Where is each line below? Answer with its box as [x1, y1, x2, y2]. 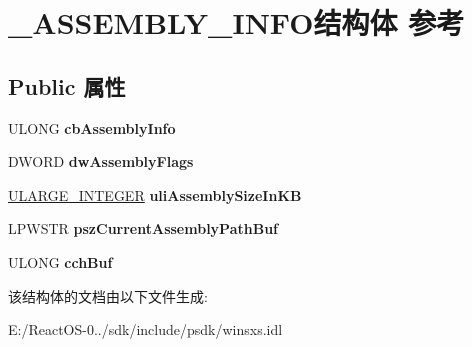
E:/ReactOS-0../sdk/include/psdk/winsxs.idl [8, 319, 283, 340]
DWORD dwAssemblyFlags [8, 151, 194, 172]
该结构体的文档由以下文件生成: [8, 285, 208, 306]
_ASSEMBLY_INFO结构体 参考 [8, 2, 465, 43]
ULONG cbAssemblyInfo [8, 117, 176, 138]
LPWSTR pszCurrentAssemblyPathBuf [8, 218, 279, 239]
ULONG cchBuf [8, 251, 113, 272]
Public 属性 [8, 70, 126, 101]
